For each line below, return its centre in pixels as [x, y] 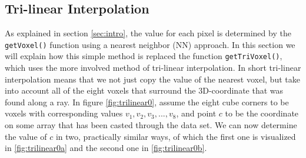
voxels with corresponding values [64, 113]
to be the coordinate [262, 113]
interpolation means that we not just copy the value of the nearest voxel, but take [152, 79]
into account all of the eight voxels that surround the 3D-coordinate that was [144, 90]
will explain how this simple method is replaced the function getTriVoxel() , [144, 56]
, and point [196, 113]
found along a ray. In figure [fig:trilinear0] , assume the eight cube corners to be [147, 102]
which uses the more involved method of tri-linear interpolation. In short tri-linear [153, 68]
